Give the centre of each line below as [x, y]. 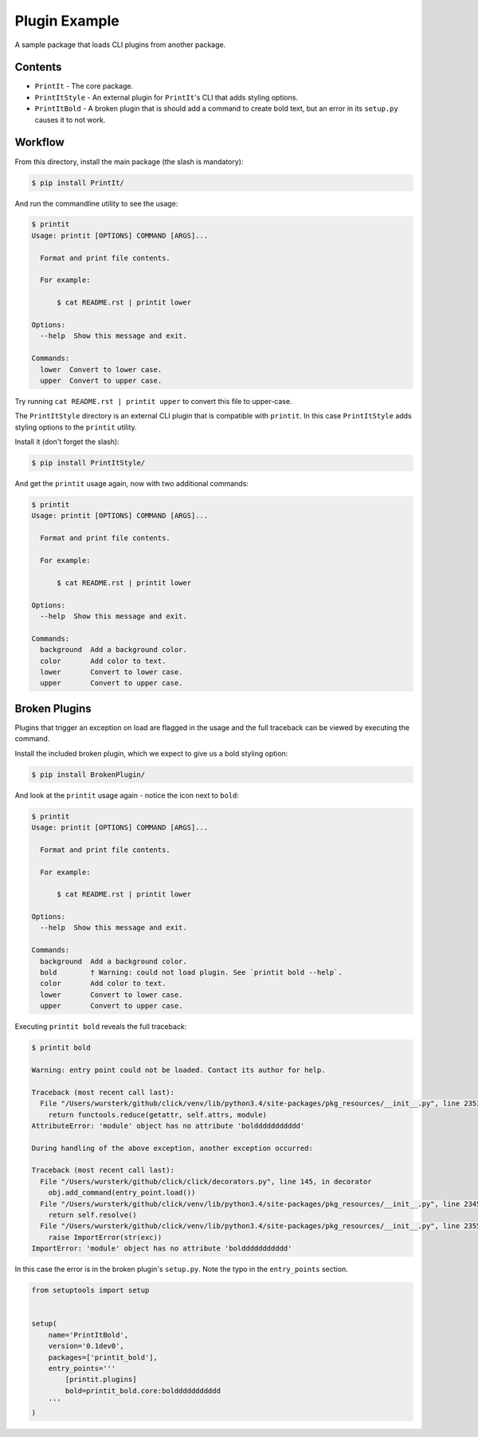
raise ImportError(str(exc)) [105, 1237]
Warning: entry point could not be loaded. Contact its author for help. [178, 1070]
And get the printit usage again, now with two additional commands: [131, 484]
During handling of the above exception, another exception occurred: [172, 1148]
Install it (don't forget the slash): [67, 442]
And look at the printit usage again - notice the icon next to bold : [127, 795]
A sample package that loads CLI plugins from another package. [120, 45]
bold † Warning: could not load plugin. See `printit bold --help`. [191, 973]
